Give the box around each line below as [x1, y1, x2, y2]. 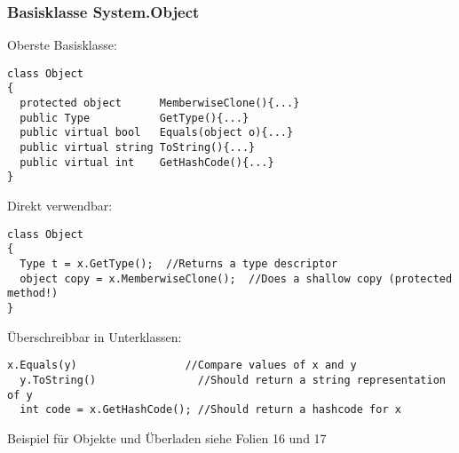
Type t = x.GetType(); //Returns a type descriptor [20, 257, 338, 270]
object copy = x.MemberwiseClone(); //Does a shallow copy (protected [20, 272, 453, 285]
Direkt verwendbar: [7, 196, 113, 215]
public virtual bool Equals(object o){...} [20, 126, 294, 139]
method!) [7, 287, 59, 300]
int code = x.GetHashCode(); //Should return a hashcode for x [20, 403, 401, 417]
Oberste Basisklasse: [7, 36, 117, 54]
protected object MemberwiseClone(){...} [20, 97, 300, 110]
